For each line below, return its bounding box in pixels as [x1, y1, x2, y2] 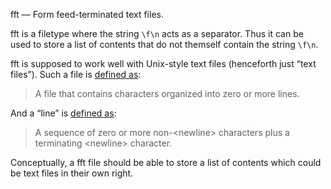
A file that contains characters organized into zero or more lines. [34, 88, 300, 99]
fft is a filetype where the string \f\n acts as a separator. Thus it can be [10, 28, 304, 39]
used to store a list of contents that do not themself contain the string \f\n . [10, 39, 319, 50]
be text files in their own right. [10, 167, 134, 179]
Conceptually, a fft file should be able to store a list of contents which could [10, 157, 322, 168]
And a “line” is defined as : [10, 107, 117, 119]
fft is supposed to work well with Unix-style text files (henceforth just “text [10, 58, 317, 69]
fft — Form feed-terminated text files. [10, 9, 164, 20]
